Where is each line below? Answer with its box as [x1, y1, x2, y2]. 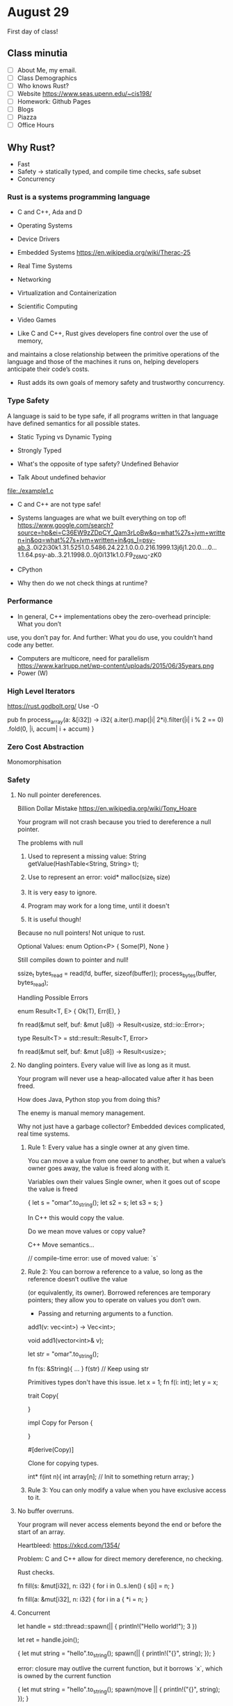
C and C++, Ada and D [17, 208, 83, 216]
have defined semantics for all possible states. [7, 419, 140, 427]
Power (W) [17, 669, 49, 677]
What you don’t [17, 619, 61, 628]
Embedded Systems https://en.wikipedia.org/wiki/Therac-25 [17, 248, 191, 257]
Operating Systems [17, 221, 73, 230]
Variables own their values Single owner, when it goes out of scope [27, 1177, 220, 1185]
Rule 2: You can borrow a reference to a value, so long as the [27, 1267, 203, 1276]
